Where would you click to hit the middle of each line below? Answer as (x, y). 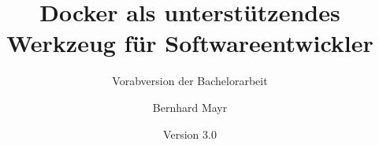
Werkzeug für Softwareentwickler (190, 43)
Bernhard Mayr (190, 107)
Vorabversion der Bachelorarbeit (190, 81)
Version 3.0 (190, 134)
